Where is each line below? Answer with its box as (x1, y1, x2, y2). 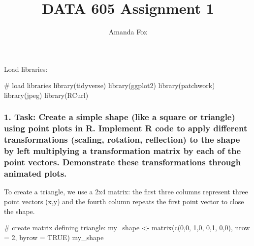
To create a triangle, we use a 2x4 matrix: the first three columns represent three (4, 186, 248, 197)
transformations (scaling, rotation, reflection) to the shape (4, 133, 240, 146)
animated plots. (4, 167, 67, 180)
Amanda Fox (108, 27, 148, 37)
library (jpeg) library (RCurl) (4, 90, 89, 100)
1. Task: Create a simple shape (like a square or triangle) (4, 111, 235, 123)
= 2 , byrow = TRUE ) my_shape (4, 232, 104, 242)
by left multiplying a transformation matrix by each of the (4, 145, 241, 157)
